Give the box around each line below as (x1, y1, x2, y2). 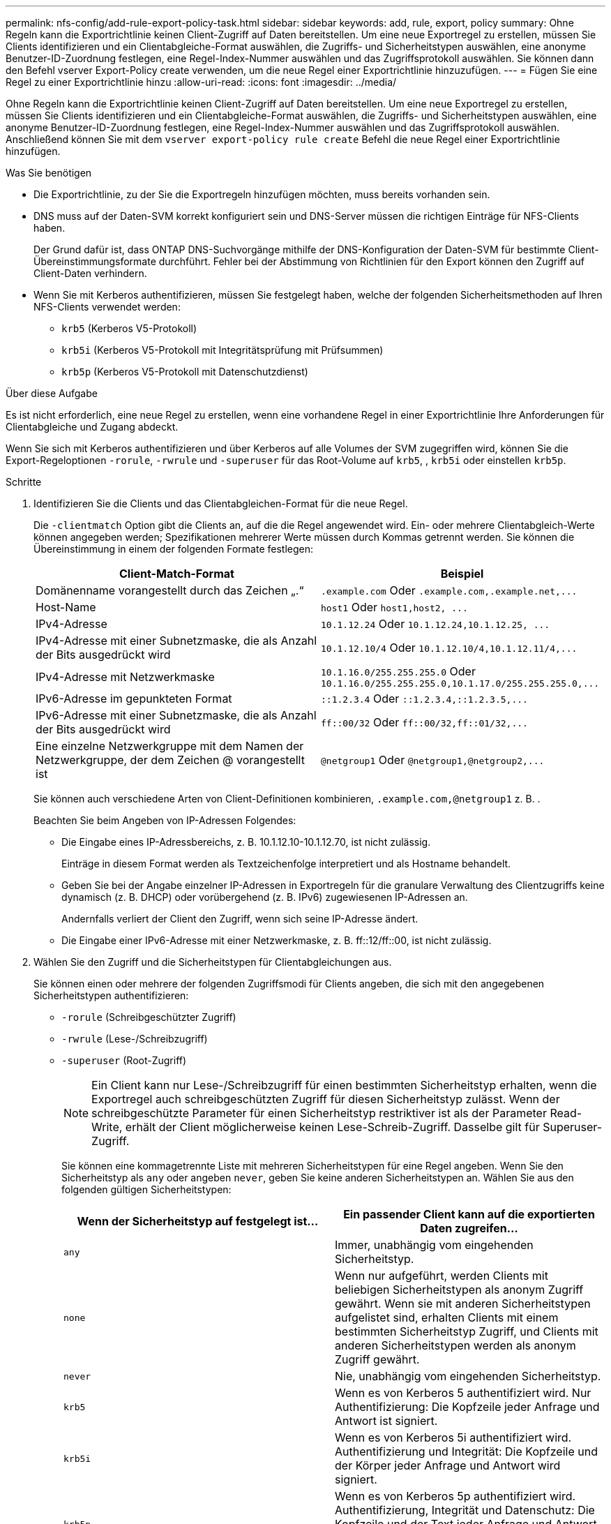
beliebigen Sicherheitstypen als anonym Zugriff (335, 1283, 584, 1297)
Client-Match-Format (119, 567, 234, 581)
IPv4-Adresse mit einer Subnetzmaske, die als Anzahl (36, 634, 317, 648)
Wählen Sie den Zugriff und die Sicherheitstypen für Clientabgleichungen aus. (33, 956, 392, 968)
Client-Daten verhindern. (33, 267, 147, 279)
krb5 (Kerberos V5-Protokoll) (61, 322, 197, 334)
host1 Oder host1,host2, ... (321, 600, 468, 614)
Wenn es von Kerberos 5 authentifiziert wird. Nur (335, 1386, 591, 1400)
